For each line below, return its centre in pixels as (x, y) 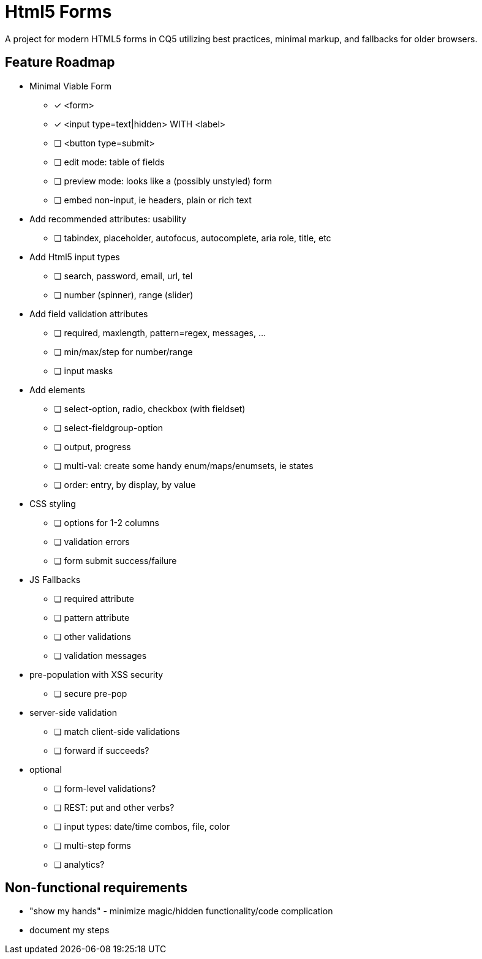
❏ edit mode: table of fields (109, 162)
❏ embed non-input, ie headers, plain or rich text (153, 200)
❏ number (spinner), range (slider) (124, 295)
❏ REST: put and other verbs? (114, 807)
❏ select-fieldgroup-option (108, 427)
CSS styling (53, 503)
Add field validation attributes (89, 314)
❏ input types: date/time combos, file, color (142, 826)
